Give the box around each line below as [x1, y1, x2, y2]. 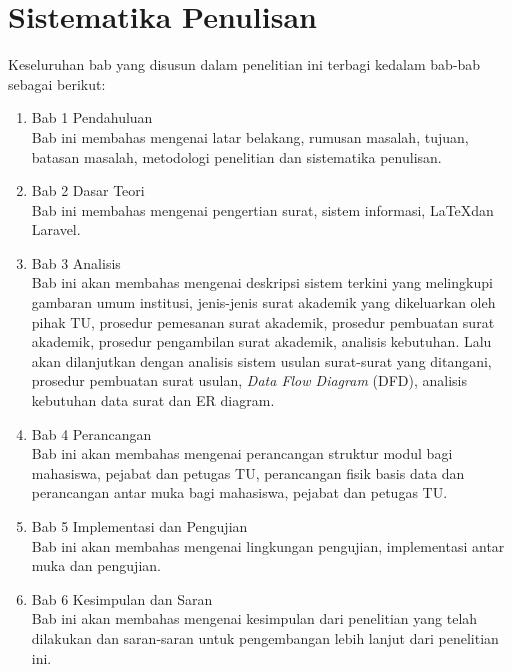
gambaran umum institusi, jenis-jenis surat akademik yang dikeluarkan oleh [31, 292, 496, 313]
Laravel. [31, 219, 81, 240]
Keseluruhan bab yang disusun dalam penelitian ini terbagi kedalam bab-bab [8, 54, 481, 75]
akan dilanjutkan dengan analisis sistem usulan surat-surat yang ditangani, [31, 350, 492, 371]
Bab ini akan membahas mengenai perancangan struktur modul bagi [31, 443, 453, 464]
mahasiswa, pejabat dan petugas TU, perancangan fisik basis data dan [31, 462, 465, 483]
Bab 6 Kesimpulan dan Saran [31, 588, 213, 609]
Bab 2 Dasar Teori [31, 180, 145, 201]
